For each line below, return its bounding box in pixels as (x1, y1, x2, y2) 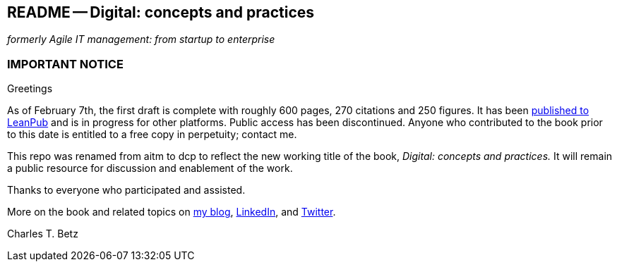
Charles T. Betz (7, 228, 78, 240)
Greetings (7, 82, 53, 95)
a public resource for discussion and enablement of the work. (7, 162, 293, 175)
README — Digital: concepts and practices (7, 4, 315, 21)
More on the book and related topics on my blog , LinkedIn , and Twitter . (7, 206, 336, 218)
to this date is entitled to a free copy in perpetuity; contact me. (7, 128, 297, 141)
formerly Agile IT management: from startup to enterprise (7, 33, 275, 46)
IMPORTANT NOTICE (7, 56, 124, 71)
